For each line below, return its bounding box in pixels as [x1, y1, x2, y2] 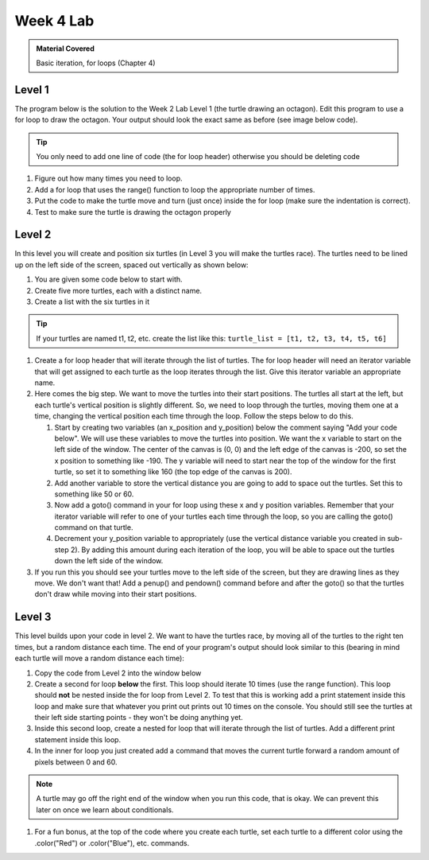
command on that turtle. [54, 523, 133, 532]
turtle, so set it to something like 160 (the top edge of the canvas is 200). [54, 467, 292, 477]
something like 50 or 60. [54, 489, 134, 499]
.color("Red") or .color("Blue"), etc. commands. [34, 838, 190, 847]
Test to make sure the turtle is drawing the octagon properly [34, 207, 232, 216]
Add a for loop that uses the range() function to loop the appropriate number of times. [34, 185, 315, 194]
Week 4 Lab [14, 12, 95, 29]
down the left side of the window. [54, 556, 164, 566]
